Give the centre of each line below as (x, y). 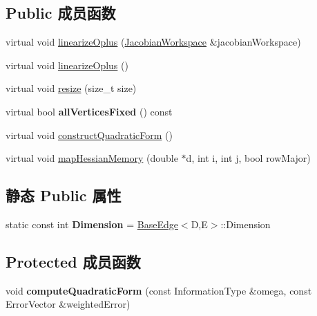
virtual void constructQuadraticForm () (89, 134)
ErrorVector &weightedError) (68, 304)
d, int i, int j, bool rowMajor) (248, 158)
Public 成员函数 (61, 13)
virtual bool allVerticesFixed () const (89, 111)
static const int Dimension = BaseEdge (92, 224)
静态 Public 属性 (64, 195)
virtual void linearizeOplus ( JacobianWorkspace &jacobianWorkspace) (153, 42)
